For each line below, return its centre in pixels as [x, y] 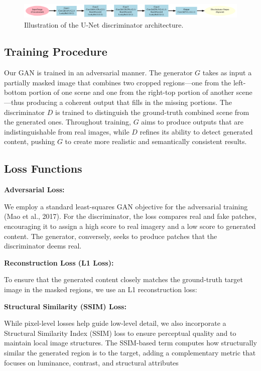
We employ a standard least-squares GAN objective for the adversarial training [126, 206]
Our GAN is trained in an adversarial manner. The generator [98, 73]
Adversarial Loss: [34, 190]
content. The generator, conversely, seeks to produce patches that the [111, 236]
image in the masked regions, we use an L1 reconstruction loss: [101, 289]
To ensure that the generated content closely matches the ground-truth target [124, 279]
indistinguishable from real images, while [67, 131]
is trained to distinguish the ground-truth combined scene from [152, 112]
